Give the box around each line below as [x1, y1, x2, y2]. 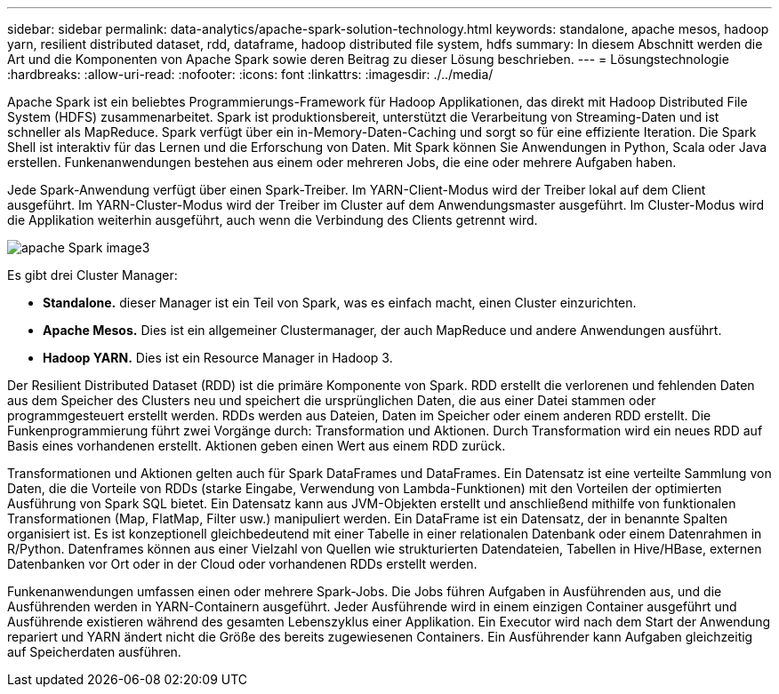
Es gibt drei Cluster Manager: [7, 267, 178, 283]
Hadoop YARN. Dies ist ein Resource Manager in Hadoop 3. [43, 350, 393, 365]
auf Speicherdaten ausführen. [7, 644, 181, 659]
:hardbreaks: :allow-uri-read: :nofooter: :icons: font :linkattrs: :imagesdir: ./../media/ [7, 67, 494, 82]
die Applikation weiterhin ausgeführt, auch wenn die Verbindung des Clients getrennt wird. [7, 212, 538, 227]
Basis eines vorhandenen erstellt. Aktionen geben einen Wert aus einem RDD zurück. [7, 438, 506, 453]
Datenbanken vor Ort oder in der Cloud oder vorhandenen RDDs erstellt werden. [7, 556, 478, 571]
